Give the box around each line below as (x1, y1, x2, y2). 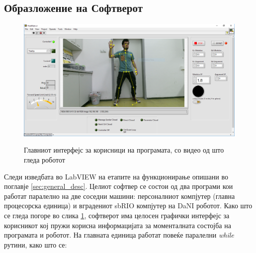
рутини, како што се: (4, 239, 67, 250)
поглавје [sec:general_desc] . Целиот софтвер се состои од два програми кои (4, 181, 233, 191)
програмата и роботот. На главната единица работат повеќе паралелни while (4, 230, 234, 240)
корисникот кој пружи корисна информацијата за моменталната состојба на (4, 220, 231, 230)
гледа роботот (24, 155, 65, 165)
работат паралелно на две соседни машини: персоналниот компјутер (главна (4, 190, 235, 201)
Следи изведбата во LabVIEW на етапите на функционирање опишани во (4, 171, 228, 181)
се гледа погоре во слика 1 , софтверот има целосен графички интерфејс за (4, 210, 230, 221)
